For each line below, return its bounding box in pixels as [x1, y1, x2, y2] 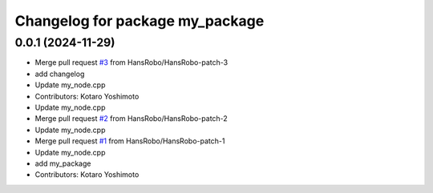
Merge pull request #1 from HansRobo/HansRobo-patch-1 [34, 136, 225, 146]
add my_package [34, 159, 91, 168]
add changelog [34, 69, 85, 78]
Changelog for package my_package [14, 12, 265, 30]
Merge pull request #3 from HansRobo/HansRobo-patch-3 [34, 58, 229, 67]
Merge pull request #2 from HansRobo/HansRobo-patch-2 [34, 114, 228, 123]
